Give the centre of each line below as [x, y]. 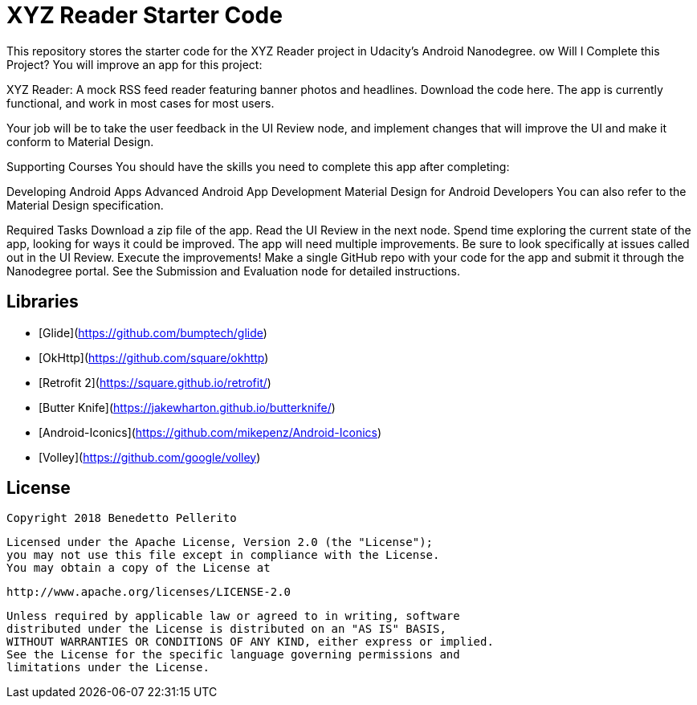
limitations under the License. [108, 668]
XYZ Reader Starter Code [145, 15]
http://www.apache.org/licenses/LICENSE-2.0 [149, 592]
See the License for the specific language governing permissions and [233, 655]
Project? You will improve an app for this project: [135, 64]
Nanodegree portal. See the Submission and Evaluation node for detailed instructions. [233, 271]
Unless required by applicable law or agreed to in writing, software [233, 616]
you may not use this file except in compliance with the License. [223, 555]
